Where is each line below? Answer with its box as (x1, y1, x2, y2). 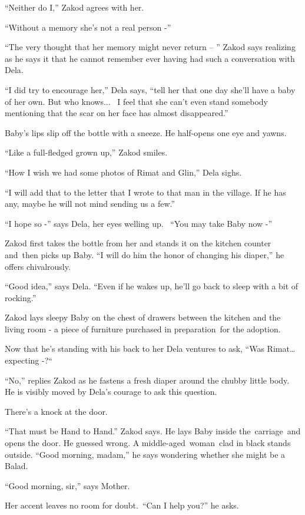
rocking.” (5, 291, 37, 303)
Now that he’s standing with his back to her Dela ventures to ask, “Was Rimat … (5, 342, 296, 355)
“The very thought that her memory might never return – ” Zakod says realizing (5, 41, 296, 53)
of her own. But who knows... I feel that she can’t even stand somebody (5, 95, 268, 107)
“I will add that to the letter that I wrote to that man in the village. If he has (5, 186, 286, 198)
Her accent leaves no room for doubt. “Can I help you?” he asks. (5, 499, 239, 511)
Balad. (5, 460, 28, 472)
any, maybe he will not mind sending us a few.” (5, 197, 175, 210)
